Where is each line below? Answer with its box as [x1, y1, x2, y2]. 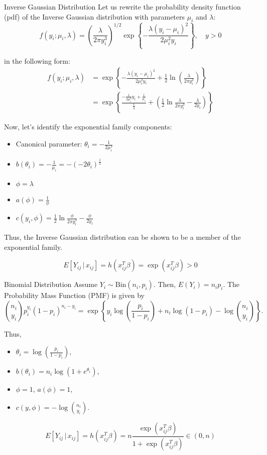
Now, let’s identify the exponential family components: [4, 121, 172, 132]
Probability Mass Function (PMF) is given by [4, 290, 145, 300]
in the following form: [4, 55, 70, 66]
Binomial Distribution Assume [4, 279, 98, 289]
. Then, [153, 279, 176, 289]
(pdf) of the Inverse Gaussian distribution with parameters [4, 11, 185, 22]
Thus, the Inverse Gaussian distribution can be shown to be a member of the [4, 231, 241, 242]
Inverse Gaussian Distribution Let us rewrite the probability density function [4, 2, 241, 12]
